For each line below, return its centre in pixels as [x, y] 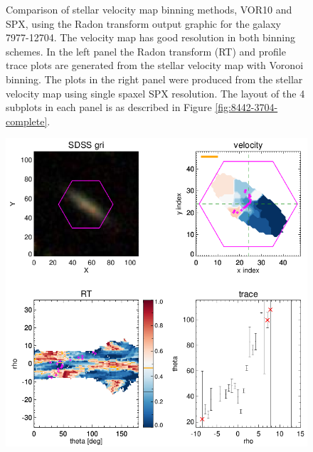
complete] [27, 121]
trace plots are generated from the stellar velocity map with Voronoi [155, 65]
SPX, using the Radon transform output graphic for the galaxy [143, 23]
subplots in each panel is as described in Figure [109, 107]
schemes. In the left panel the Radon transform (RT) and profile [146, 51]
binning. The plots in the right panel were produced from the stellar [154, 79]
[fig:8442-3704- [246, 107]
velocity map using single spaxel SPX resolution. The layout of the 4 [155, 93]
